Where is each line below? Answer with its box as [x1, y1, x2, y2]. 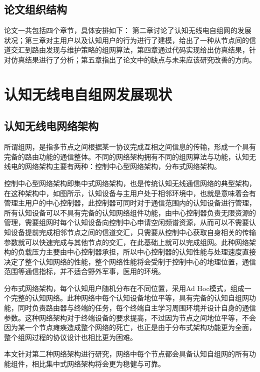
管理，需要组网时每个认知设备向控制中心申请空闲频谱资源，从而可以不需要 [4, 217, 249, 227]
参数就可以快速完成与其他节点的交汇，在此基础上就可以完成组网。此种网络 [4, 236, 249, 247]
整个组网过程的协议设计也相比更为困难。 [4, 331, 137, 342]
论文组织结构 [4, 1, 67, 17]
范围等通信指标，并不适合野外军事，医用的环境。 [4, 266, 165, 276]
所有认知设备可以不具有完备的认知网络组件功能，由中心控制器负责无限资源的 [4, 207, 256, 217]
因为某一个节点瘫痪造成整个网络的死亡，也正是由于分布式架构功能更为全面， [4, 322, 256, 332]
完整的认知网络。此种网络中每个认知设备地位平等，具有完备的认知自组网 [10, 292, 249, 303]
